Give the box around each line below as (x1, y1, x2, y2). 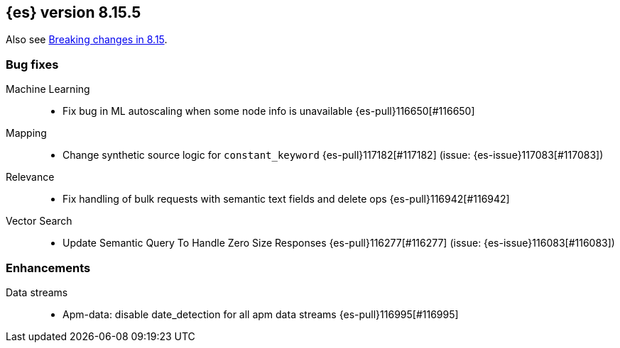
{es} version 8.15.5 (6, 4, 141, 21)
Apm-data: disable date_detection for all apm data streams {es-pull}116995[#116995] (62, 308, 459, 320)
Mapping (6, 127, 47, 140)
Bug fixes (6, 57, 59, 72)
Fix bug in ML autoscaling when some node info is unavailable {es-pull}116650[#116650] (62, 105, 475, 118)
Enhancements (6, 260, 91, 275)
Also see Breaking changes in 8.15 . (6, 33, 168, 46)
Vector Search (6, 215, 72, 228)
